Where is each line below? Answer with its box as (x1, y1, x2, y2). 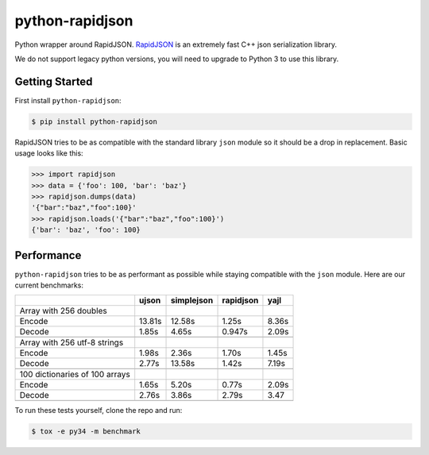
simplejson (170, 295, 214, 306)
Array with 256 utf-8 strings (19, 337, 124, 349)
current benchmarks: (14, 280, 83, 290)
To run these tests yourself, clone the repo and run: (14, 406, 183, 415)
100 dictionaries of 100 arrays (19, 369, 130, 380)
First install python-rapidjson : (14, 95, 122, 105)
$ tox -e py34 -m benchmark (31, 427, 141, 436)
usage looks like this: (14, 148, 83, 158)
